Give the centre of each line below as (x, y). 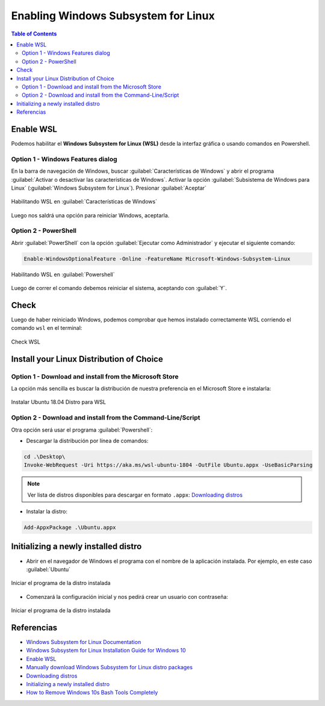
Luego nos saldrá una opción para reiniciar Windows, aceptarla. (90, 215)
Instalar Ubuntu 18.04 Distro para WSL (59, 402)
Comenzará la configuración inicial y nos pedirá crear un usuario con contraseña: (127, 596)
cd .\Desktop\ (45, 457)
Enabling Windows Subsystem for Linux (113, 16)
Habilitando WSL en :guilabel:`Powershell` (63, 274)
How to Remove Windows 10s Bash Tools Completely (92, 693)
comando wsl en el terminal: (47, 328)
